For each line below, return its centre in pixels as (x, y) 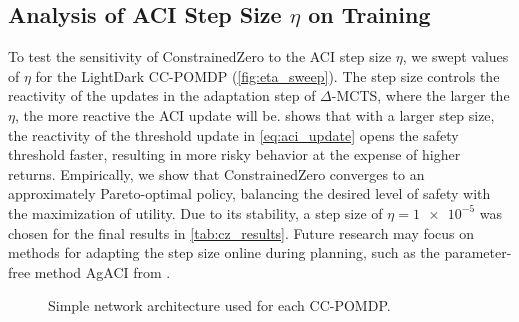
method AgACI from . (102, 271)
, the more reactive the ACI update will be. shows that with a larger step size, (254, 114)
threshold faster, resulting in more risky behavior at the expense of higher (234, 154)
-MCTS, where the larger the (420, 95)
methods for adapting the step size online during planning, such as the (224, 252)
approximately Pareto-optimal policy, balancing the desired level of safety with (249, 193)
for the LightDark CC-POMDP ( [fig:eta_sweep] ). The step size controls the (267, 75)
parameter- (478, 252)
